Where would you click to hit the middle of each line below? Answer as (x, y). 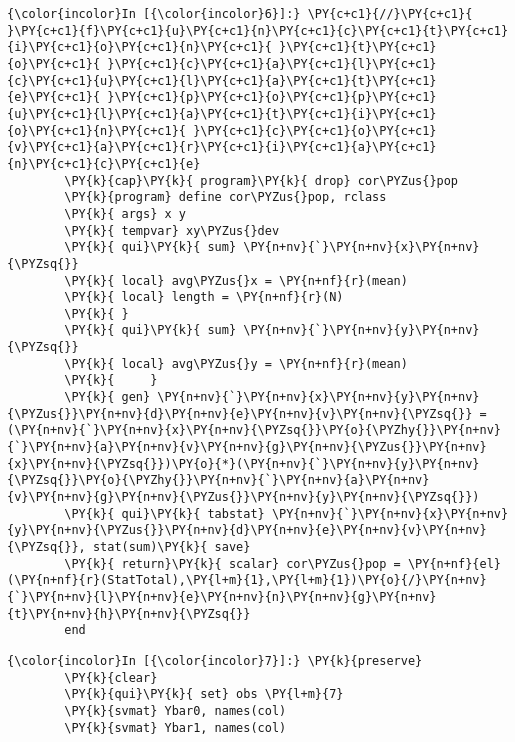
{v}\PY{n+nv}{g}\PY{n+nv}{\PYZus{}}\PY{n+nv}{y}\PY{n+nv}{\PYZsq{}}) (243, 497)
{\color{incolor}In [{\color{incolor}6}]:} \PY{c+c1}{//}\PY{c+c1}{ (240, 14)
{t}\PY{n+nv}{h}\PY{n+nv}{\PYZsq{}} (129, 613)
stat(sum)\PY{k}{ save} (171, 547)
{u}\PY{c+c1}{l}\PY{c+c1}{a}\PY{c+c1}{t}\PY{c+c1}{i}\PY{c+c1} (222, 113)
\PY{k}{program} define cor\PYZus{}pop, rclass (225, 197)
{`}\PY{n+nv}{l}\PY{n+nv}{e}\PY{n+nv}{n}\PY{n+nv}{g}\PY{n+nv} (222, 596)
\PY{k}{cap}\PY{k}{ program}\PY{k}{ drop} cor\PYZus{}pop (261, 180)
